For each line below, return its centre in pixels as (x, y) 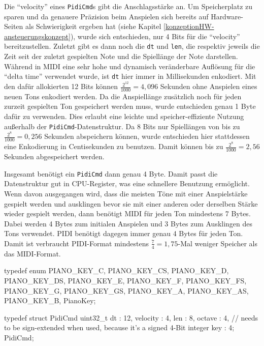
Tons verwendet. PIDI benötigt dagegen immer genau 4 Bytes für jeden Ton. (124, 233)
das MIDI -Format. (32, 253)
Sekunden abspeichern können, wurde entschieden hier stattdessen (147, 136)
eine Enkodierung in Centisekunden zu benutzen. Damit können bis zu (114, 146)
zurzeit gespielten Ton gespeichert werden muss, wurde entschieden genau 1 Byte (130, 106)
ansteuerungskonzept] (37, 36)
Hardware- (227, 16)
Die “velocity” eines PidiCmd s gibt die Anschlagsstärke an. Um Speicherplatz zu (128, 6)
